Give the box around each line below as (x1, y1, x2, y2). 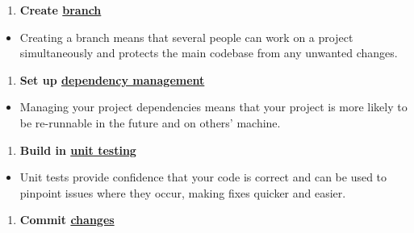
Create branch (19, 2, 102, 18)
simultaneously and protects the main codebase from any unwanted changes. (19, 44, 398, 61)
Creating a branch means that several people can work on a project (19, 28, 353, 45)
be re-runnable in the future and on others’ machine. (19, 114, 281, 131)
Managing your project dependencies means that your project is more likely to (19, 98, 408, 115)
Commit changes (19, 211, 115, 228)
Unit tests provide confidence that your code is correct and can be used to (19, 169, 387, 185)
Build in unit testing (19, 141, 136, 158)
